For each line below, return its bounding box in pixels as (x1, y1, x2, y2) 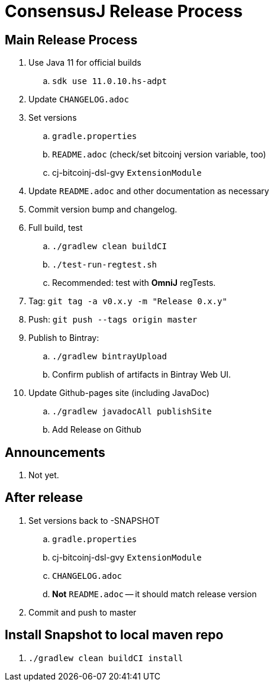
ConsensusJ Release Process (5, 1, 243, 21)
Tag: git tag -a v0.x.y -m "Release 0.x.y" (28, 296, 227, 307)
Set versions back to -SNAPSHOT (28, 515, 160, 526)
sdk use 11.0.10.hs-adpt (52, 76, 167, 86)
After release (5, 490, 83, 505)
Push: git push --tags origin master (28, 314, 198, 325)
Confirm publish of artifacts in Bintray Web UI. (52, 369, 231, 380)
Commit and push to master (28, 607, 137, 617)
